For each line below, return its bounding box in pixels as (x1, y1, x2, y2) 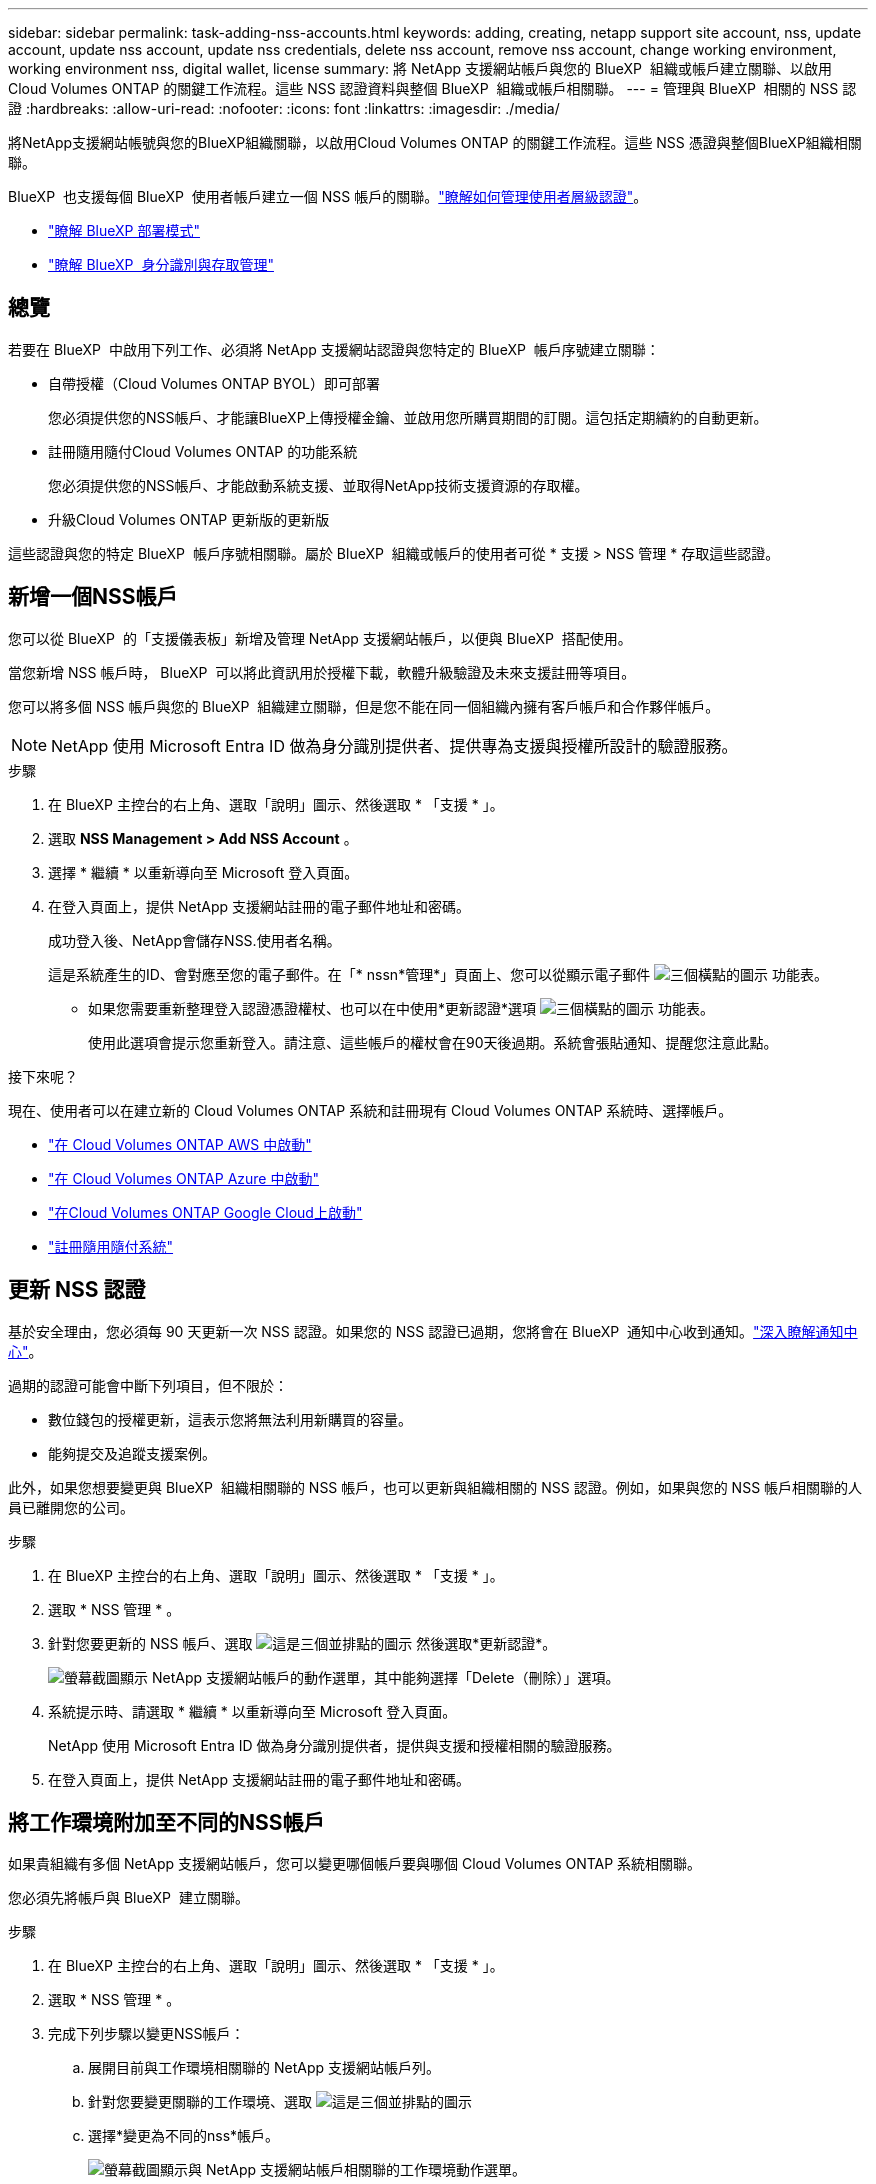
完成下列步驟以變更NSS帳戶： (48, 2025, 245, 2043)
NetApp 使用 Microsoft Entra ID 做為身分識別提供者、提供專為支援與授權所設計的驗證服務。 (51, 735, 738, 756)
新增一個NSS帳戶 (8, 584, 178, 610)
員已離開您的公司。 (8, 1498, 134, 1516)
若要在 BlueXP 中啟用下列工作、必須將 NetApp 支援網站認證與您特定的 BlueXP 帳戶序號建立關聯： (8, 340, 660, 358)
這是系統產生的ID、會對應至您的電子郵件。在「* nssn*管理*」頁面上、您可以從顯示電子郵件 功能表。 (48, 965, 829, 983)
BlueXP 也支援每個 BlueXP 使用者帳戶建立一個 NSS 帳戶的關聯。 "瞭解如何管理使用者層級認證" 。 (8, 188, 648, 205)
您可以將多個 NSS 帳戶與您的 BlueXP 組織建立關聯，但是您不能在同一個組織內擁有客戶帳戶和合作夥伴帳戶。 (8, 697, 720, 715)
